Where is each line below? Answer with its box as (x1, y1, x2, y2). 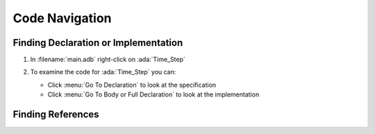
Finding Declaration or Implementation (12, 37, 183, 49)
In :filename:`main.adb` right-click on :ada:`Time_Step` (30, 56, 185, 64)
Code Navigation (12, 10, 112, 26)
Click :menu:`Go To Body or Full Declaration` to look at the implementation (47, 90, 260, 99)
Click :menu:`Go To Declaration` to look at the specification (47, 81, 217, 89)
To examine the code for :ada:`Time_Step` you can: (30, 68, 176, 76)
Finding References (12, 108, 100, 121)
